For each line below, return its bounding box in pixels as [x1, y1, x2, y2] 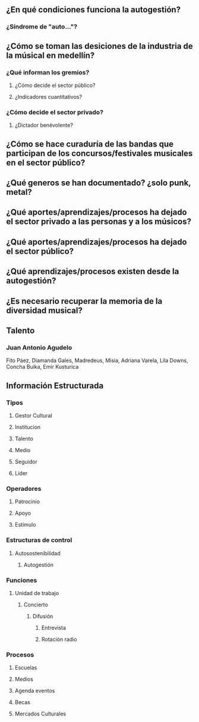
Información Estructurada [6, 381, 104, 391]
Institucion [14, 424, 41, 431]
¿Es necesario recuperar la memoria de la [6, 296, 163, 306]
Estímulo [14, 521, 36, 528]
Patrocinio [14, 498, 40, 505]
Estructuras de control [6, 536, 72, 544]
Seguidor [14, 458, 37, 465]
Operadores [6, 484, 42, 493]
